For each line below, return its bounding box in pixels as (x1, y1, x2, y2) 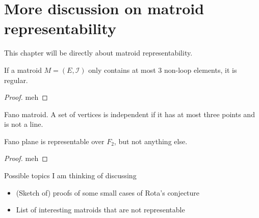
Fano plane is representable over (4, 135, 105, 146)
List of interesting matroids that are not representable (16, 204, 185, 215)
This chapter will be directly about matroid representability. (4, 47, 193, 58)
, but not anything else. (114, 135, 188, 146)
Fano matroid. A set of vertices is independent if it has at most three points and (4, 108, 255, 119)
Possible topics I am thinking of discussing (4, 170, 137, 181)
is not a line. (4, 119, 43, 129)
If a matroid (4, 64, 42, 75)
